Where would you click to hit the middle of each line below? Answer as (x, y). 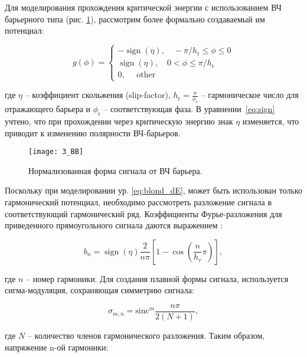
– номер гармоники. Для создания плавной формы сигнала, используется (157, 278)
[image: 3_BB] (56, 152)
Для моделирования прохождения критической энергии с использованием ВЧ (143, 7)
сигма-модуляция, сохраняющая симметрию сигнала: (99, 290)
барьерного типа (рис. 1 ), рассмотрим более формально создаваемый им (135, 19)
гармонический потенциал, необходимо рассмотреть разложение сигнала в (138, 202)
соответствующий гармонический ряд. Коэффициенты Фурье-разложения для (143, 213)
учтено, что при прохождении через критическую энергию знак (119, 121)
